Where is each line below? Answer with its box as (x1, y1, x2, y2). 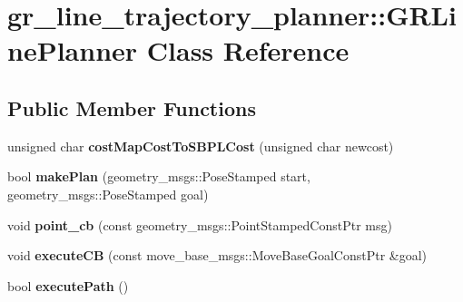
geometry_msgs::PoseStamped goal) (7, 184, 209, 203)
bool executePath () (7, 276, 129, 295)
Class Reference (146, 32, 350, 69)
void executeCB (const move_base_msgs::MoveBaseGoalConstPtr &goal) (7, 246, 428, 265)
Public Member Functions (7, 93, 256, 122)
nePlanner (7, 32, 138, 69)
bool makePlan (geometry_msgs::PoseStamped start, (7, 167, 310, 186)
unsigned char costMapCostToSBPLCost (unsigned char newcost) (7, 136, 394, 155)
